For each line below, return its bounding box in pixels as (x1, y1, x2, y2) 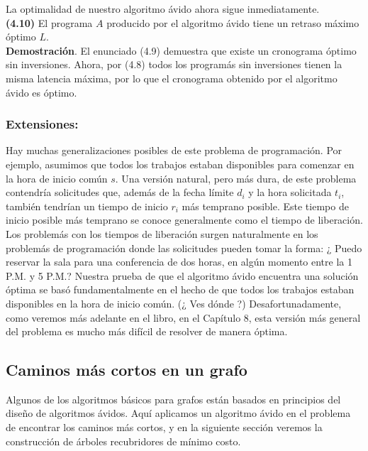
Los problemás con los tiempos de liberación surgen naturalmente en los (6, 226, 318, 241)
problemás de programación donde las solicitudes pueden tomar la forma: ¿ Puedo (6, 240, 362, 255)
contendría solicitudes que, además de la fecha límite (6, 185, 234, 200)
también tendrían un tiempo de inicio (6, 198, 168, 213)
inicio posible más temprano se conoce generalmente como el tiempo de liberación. (6, 212, 363, 227)
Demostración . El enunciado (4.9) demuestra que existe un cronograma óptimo (6, 43, 357, 58)
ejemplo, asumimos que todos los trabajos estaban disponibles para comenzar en (6, 156, 355, 171)
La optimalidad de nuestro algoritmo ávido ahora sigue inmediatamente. (6, 1, 320, 16)
